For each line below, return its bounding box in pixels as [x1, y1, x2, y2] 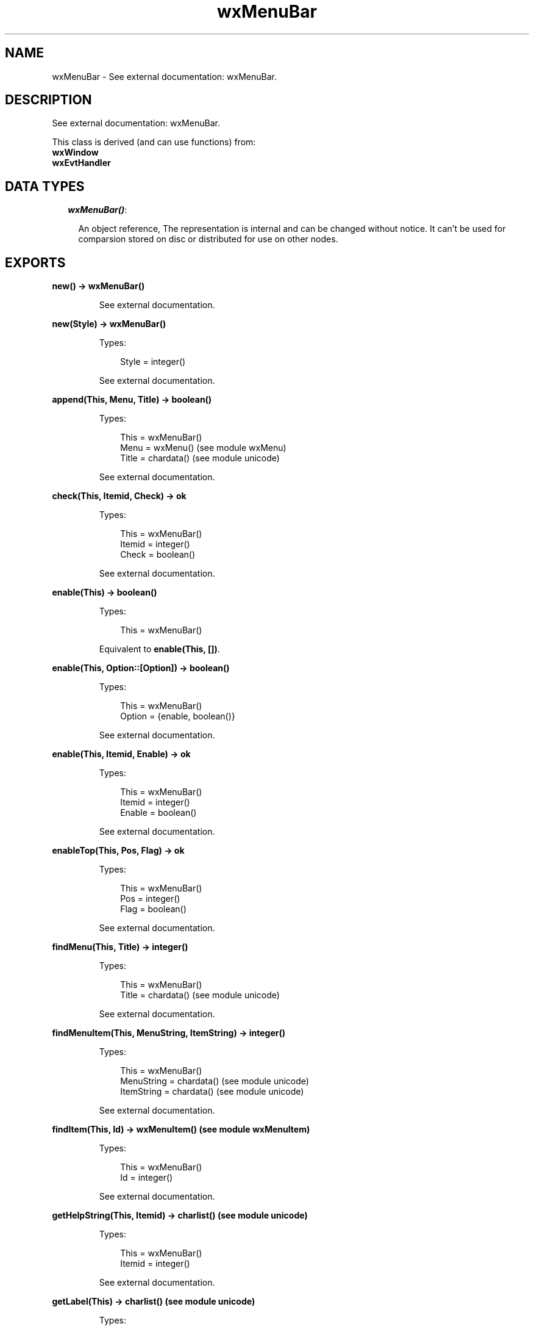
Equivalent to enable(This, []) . [99, 644, 220, 655]
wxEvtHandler [52, 157, 111, 168]
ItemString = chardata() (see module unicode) [120, 1086, 304, 1097]
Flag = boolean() [120, 904, 187, 915]
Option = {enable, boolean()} [120, 711, 235, 722]
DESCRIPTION [5, 92, 92, 108]
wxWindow [52, 147, 99, 158]
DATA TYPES [5, 178, 85, 194]
